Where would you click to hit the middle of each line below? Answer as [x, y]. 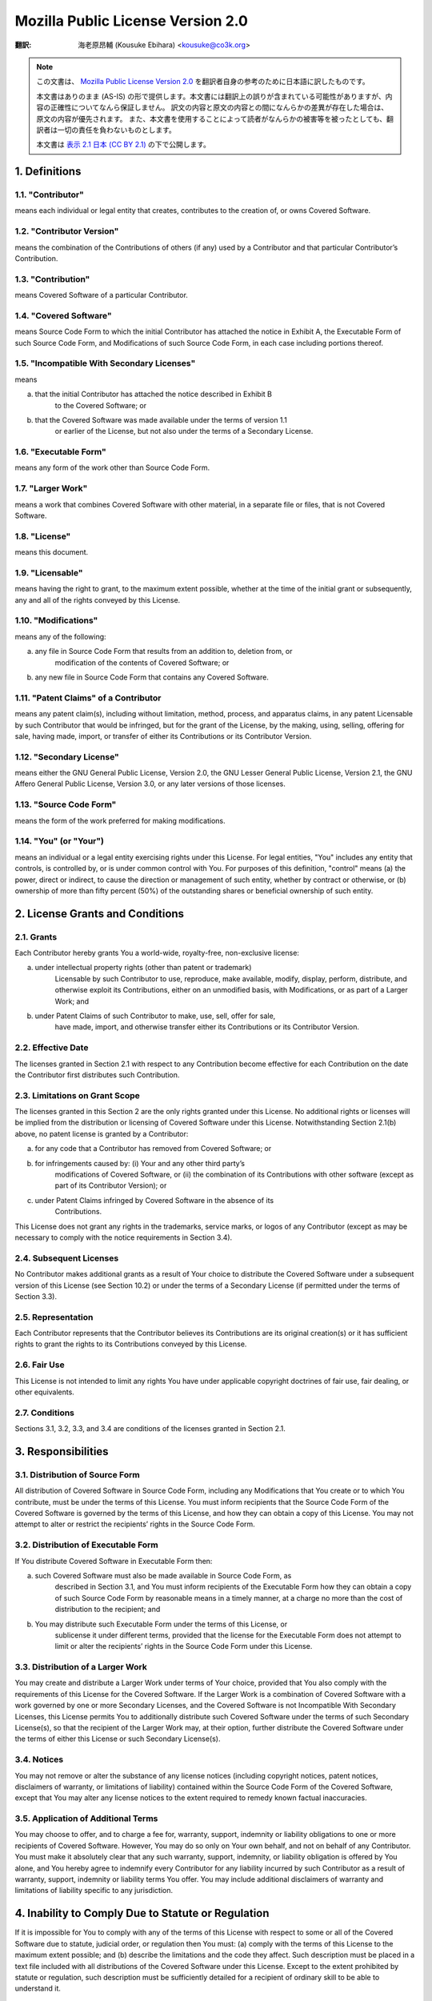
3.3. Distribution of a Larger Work [81, 1667]
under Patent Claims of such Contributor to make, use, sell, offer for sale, [155, 1016]
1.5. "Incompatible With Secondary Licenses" [105, 363]
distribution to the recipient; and [108, 1610]
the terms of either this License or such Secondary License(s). [118, 1739]
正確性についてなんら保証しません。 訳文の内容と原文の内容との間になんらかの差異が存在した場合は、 [219, 107]
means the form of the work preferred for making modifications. [120, 820]
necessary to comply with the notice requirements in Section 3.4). [124, 1237]
